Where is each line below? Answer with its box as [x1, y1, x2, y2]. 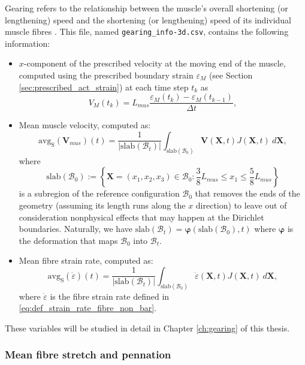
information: [5, 37, 50, 49]
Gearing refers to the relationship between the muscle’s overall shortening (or [5, 2, 288, 14]
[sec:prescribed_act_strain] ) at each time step [19, 80, 189, 93]
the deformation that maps [19, 234, 118, 246]
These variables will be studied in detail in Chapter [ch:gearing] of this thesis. [5, 321, 290, 334]
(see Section [209, 69, 253, 82]
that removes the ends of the [195, 187, 300, 200]
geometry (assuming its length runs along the [19, 198, 186, 211]
